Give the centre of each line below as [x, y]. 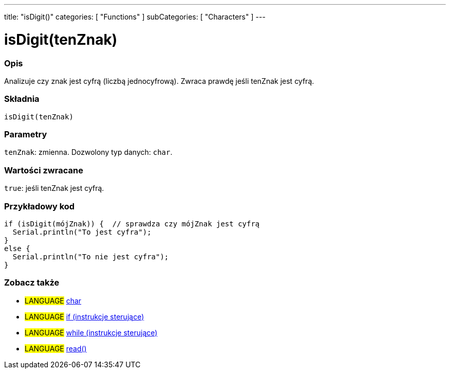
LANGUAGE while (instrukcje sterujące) [91, 332]
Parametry [26, 134]
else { [17, 248]
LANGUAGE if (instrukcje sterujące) [85, 316]
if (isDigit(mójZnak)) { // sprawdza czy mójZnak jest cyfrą [132, 224]
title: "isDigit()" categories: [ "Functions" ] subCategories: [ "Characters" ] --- [135, 17]
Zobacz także [32, 283]
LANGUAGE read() [56, 348]
